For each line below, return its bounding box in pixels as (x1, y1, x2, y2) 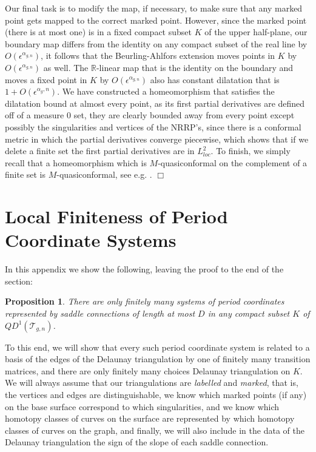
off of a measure (5, 109, 64, 121)
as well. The (43, 61, 89, 73)
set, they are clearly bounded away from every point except (73, 109, 295, 121)
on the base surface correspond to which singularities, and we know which (5, 400, 280, 413)
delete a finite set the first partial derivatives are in (5, 144, 195, 157)
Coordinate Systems (5, 228, 176, 252)
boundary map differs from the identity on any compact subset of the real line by (5, 37, 308, 50)
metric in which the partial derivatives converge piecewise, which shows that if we (5, 132, 309, 145)
